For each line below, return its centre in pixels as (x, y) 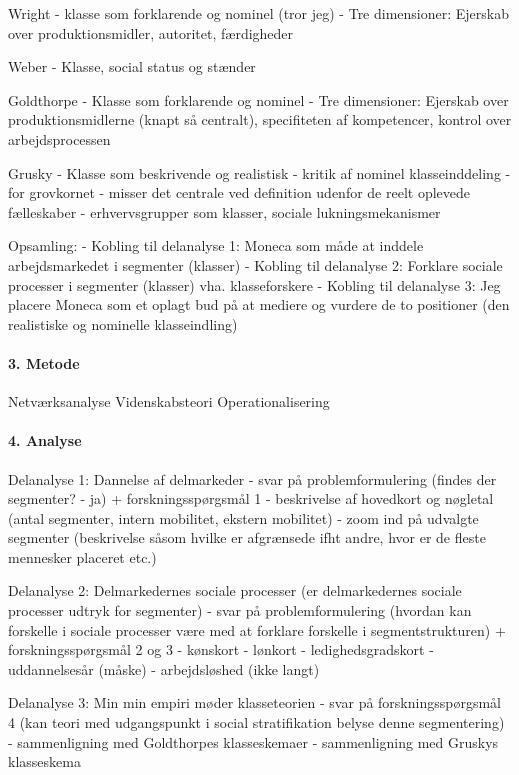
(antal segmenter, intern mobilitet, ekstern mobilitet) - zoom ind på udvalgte (243, 517)
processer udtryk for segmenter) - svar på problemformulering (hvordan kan (240, 610)
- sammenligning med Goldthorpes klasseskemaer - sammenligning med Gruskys (253, 741)
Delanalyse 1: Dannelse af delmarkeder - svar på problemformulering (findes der (252, 478)
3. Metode (44, 362)
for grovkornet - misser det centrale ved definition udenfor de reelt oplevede (239, 192)
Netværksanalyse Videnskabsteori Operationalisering (169, 401)
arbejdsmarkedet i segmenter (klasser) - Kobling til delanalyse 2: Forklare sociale (255, 264)
